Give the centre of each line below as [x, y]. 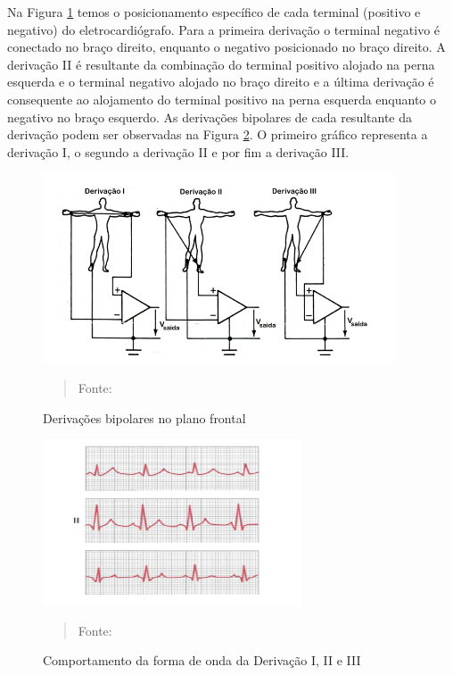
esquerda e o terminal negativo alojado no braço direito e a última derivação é [221, 82]
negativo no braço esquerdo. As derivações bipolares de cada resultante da [210, 117]
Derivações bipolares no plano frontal [144, 417]
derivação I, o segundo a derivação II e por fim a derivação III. [178, 151]
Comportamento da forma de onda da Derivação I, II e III [202, 660]
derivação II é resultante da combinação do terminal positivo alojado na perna [221, 64]
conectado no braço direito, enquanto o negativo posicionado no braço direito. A [226, 47]
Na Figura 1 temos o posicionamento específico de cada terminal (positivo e [214, 12]
